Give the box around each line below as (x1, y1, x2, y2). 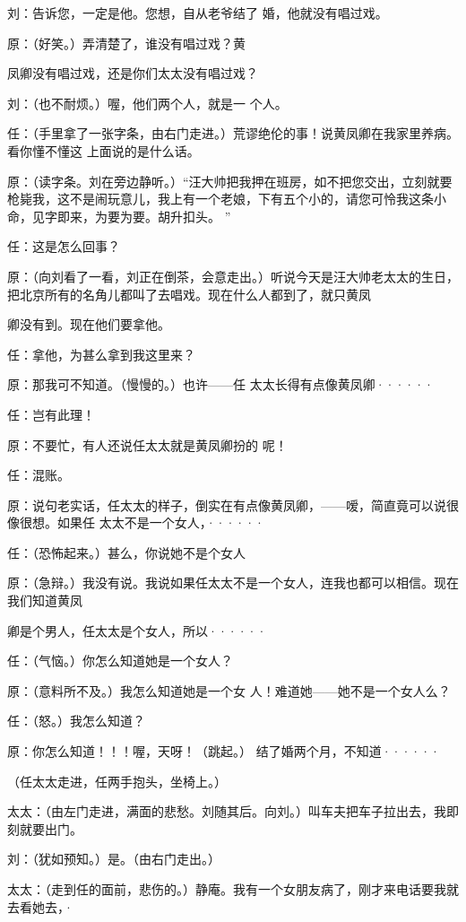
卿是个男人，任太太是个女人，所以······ (7, 621, 267, 639)
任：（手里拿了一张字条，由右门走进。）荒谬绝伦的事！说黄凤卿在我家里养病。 (7, 124, 459, 143)
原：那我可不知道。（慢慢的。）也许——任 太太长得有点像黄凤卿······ (7, 375, 435, 394)
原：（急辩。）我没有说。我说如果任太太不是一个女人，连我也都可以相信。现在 (7, 573, 459, 592)
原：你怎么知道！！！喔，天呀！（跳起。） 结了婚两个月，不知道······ (7, 742, 441, 761)
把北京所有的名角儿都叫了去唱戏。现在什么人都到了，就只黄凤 (7, 284, 371, 303)
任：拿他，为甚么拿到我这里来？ (7, 344, 195, 363)
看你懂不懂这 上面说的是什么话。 (7, 141, 200, 160)
